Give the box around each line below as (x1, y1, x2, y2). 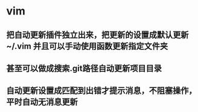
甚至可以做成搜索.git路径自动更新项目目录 (6, 63, 162, 73)
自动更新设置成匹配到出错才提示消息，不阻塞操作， (6, 86, 197, 96)
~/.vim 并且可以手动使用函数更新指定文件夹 (6, 41, 168, 51)
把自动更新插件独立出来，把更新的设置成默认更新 (6, 30, 189, 40)
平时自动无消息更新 (6, 97, 78, 107)
